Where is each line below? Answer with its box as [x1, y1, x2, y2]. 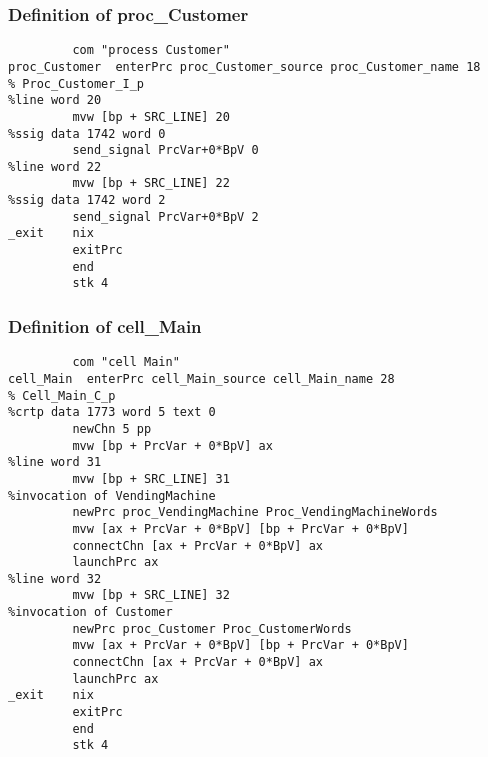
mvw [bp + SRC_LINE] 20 [72, 109, 230, 124]
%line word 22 [8, 159, 102, 174]
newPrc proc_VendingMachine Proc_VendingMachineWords [72, 505, 438, 520]
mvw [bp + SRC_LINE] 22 [72, 176, 230, 191]
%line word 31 [8, 455, 102, 470]
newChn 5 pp [72, 421, 152, 436]
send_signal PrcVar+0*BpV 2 [72, 209, 259, 224]
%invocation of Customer [8, 605, 173, 620]
